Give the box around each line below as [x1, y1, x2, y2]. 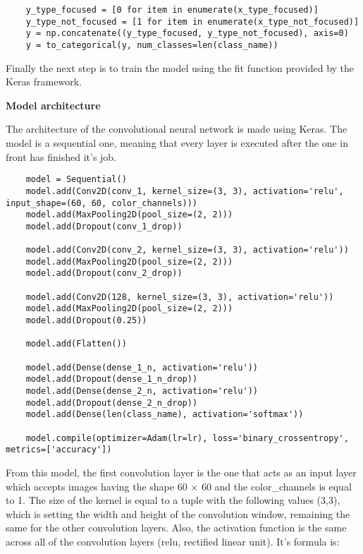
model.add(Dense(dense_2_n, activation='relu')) [25, 386, 258, 396]
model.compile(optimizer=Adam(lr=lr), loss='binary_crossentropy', [25, 433, 349, 443]
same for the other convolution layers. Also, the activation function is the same [6, 520, 347, 535]
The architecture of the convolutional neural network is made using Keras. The [6, 121, 347, 136]
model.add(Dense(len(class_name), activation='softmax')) [25, 409, 304, 420]
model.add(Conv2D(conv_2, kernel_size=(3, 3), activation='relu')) [25, 245, 349, 255]
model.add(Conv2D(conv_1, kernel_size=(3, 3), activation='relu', [25, 186, 344, 196]
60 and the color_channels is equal [201, 478, 352, 493]
